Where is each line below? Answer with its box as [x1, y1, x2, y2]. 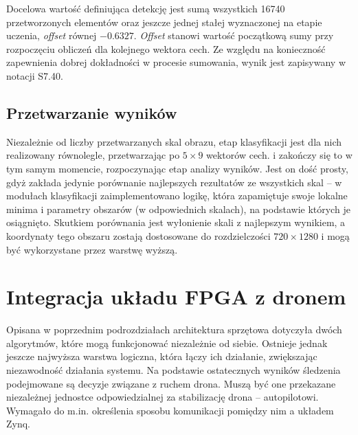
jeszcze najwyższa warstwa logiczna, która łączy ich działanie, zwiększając [6, 349, 317, 364]
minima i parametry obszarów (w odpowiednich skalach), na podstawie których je [6, 201, 350, 216]
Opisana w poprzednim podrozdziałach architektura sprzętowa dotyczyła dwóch [6, 322, 342, 337]
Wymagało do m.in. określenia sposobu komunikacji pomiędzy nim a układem [6, 403, 334, 417]
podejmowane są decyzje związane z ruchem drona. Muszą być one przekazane [6, 376, 336, 390]
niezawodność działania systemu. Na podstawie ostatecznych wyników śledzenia [6, 363, 341, 377]
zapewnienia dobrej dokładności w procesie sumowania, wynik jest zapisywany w [6, 55, 346, 69]
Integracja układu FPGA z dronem [6, 282, 346, 311]
